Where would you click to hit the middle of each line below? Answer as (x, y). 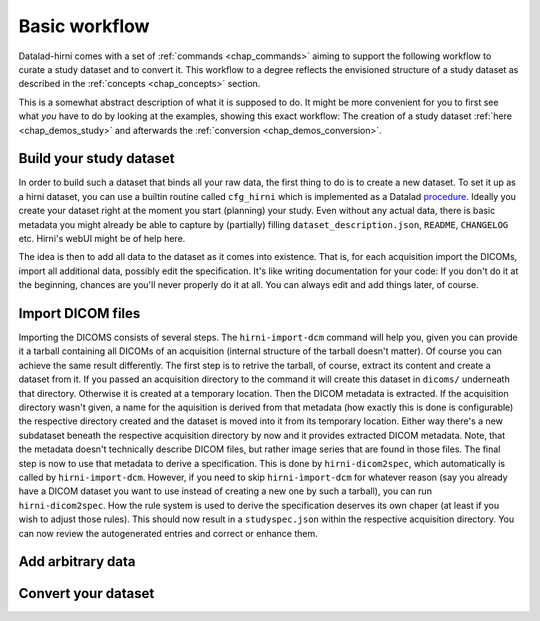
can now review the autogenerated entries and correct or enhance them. (168, 533)
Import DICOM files (79, 313)
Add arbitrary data (77, 561)
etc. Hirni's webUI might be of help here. (102, 238)
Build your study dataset (96, 158)
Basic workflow (84, 26)
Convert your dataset (86, 593)
